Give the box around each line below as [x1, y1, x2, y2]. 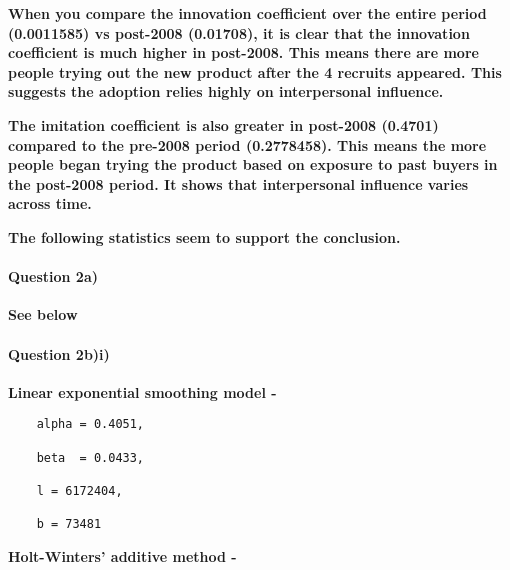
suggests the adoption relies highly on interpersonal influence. [8, 81, 444, 102]
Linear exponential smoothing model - [8, 381, 277, 402]
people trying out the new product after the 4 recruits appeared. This [8, 61, 502, 82]
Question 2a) [8, 266, 98, 287]
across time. [8, 193, 92, 214]
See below [8, 304, 78, 325]
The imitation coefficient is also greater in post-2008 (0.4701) [8, 114, 439, 135]
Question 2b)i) [8, 343, 110, 364]
